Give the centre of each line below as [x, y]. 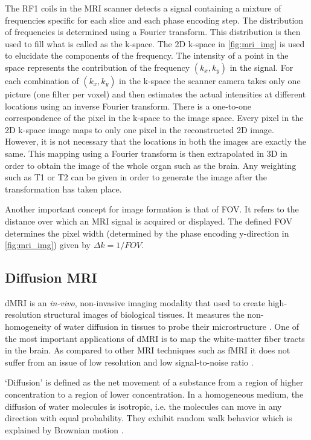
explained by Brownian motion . [64, 429]
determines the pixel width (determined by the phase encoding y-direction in [147, 233]
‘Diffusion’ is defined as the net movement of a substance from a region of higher [154, 382]
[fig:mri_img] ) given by [48, 245]
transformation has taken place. [63, 189]
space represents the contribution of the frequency [98, 67]
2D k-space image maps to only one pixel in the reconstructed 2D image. [139, 129]
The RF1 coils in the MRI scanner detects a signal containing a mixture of [143, 8]
